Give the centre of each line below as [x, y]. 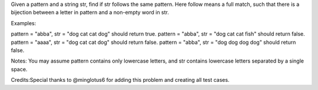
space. [19, 69]
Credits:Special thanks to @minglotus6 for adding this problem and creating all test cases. [120, 80]
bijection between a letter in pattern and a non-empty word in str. [90, 12]
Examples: [24, 23]
